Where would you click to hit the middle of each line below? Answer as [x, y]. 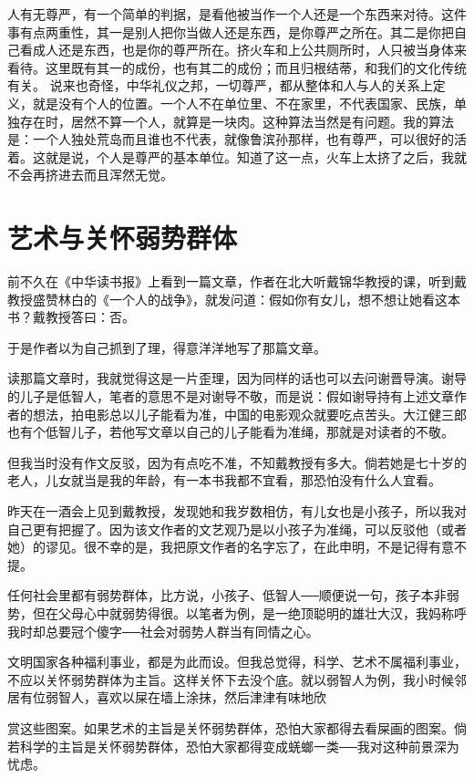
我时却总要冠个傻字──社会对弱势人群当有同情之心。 [163, 631]
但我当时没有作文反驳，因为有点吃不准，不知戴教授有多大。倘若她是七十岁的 [237, 462]
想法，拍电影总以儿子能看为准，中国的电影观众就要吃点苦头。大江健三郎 [249, 414]
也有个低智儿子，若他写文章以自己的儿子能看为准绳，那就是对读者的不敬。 [231, 432]
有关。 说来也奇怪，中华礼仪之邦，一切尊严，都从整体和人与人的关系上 [220, 85]
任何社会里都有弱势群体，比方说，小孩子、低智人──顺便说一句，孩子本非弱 [233, 595]
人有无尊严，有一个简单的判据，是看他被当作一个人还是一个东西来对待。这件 [237, 14]
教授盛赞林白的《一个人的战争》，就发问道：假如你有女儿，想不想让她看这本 [234, 299]
